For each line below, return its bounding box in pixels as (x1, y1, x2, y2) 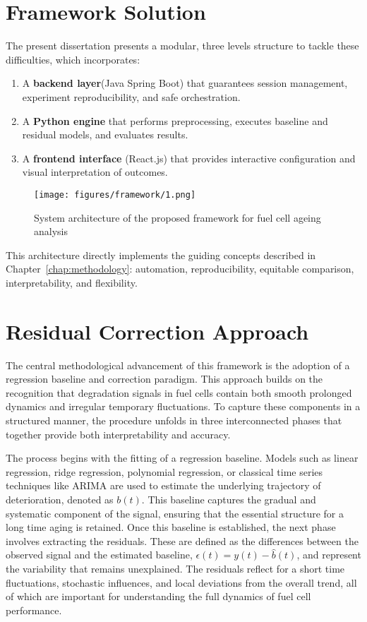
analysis (34, 224, 68, 239)
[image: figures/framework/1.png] (34, 189, 196, 200)
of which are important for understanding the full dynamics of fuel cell (6, 589, 311, 604)
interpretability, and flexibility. (6, 275, 138, 289)
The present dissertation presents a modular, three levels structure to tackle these (6, 38, 359, 53)
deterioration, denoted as (6, 491, 114, 506)
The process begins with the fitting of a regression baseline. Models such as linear (6, 450, 359, 465)
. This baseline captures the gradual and (141, 491, 316, 506)
